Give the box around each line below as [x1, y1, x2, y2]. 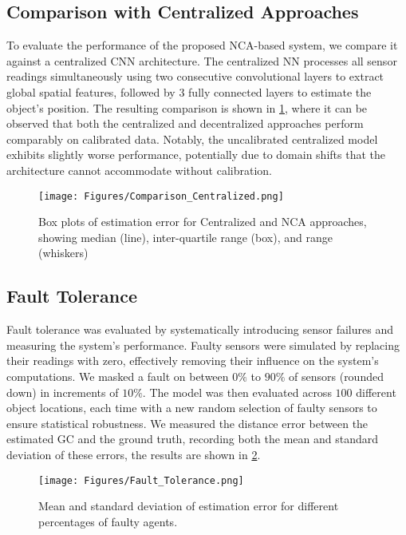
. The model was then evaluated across [142, 383, 332, 400]
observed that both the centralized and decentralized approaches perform [6, 115, 364, 132]
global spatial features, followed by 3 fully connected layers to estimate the [6, 83, 372, 100]
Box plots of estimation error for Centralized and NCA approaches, [38, 213, 367, 230]
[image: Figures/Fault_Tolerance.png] [38, 474, 244, 486]
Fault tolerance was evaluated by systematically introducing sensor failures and [6, 321, 393, 338]
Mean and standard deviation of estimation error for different [38, 497, 339, 514]
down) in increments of [6, 383, 119, 400]
